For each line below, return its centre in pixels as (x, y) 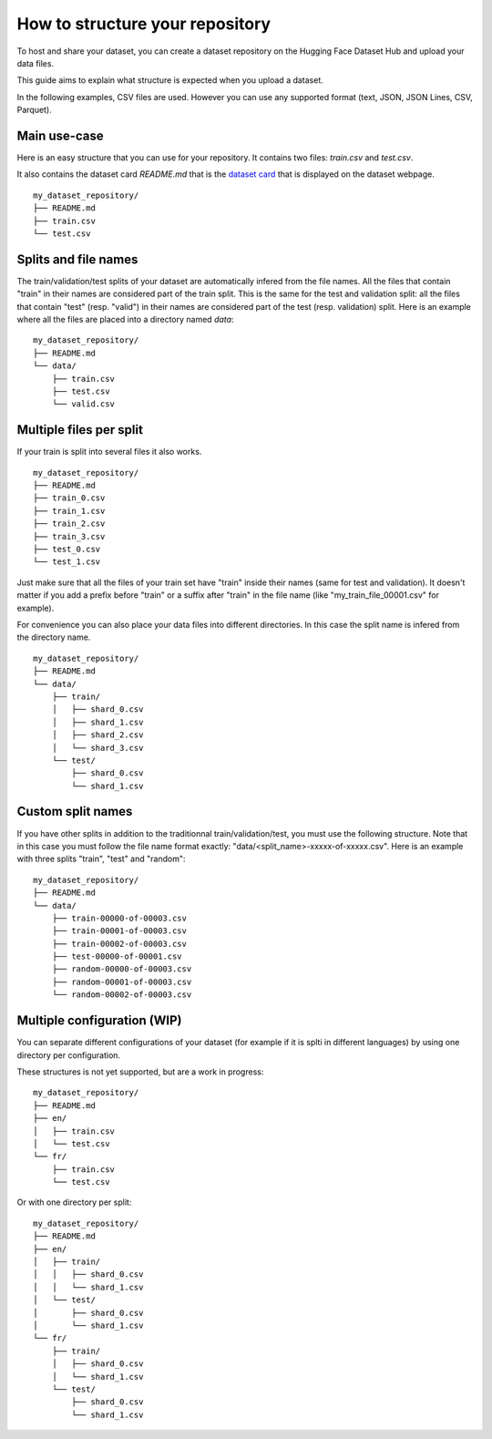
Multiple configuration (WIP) (99, 1021)
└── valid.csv (83, 404)
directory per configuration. (69, 1055)
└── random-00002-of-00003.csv (122, 995)
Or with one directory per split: (74, 1202)
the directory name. (54, 637)
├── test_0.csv (67, 550)
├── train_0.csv (69, 498)
